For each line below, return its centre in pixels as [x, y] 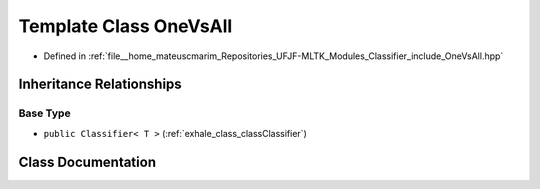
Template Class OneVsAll [125, 26]
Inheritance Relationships [100, 84]
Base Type [44, 113]
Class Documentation [87, 161]
